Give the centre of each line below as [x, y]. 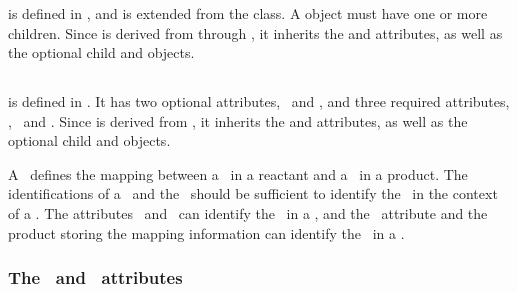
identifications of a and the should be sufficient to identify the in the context [253, 193]
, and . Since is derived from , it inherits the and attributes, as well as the [238, 120]
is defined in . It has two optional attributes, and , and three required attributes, [259, 101]
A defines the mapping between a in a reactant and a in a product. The [238, 173]
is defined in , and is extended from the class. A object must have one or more [248, 12]
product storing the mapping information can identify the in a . [206, 232]
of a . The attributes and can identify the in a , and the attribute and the [248, 213]
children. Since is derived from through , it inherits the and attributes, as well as [255, 32]
